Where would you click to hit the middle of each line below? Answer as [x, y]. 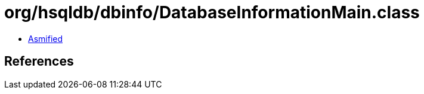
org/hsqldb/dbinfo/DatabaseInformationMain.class [212, 12]
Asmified [46, 38]
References [39, 61]
